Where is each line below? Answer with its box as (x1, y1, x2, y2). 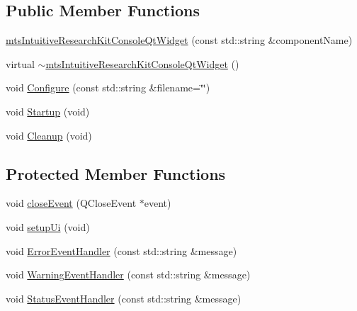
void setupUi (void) (6, 219, 90, 234)
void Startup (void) (6, 103, 90, 118)
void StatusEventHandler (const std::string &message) (6, 290, 242, 305)
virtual (6, 56, 35, 71)
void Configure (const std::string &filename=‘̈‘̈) (6, 80, 210, 95)
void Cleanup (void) (6, 128, 92, 142)
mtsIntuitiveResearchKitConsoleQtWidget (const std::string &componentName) (6, 33, 353, 47)
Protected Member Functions (6, 162, 226, 184)
